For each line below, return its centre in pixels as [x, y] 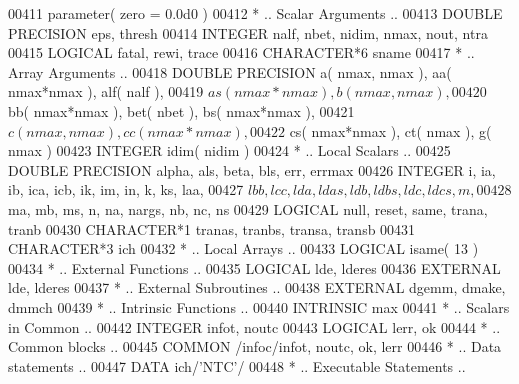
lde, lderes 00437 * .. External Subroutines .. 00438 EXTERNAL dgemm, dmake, [257, 287]
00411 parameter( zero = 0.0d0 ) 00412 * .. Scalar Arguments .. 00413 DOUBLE [255, 13]
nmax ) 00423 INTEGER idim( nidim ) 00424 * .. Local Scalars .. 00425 [229, 150]
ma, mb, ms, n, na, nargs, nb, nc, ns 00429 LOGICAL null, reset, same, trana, [248, 208]
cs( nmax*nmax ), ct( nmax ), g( [390, 130]
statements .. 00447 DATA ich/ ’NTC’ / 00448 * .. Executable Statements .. [237, 365]
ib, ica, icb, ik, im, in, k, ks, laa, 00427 [126, 189]
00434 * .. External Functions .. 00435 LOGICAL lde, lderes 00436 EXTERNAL [254, 267]
